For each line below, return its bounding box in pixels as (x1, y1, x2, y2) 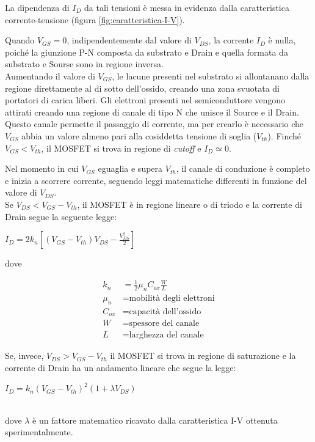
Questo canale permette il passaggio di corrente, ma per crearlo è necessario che (5, 117, 304, 130)
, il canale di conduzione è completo (176, 162, 310, 175)
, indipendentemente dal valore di (67, 34, 192, 46)
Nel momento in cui (5, 162, 79, 175)
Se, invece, (5, 349, 44, 362)
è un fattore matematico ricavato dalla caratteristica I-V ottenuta (32, 413, 278, 426)
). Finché (267, 129, 302, 142)
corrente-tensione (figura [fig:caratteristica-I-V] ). (5, 13, 185, 26)
